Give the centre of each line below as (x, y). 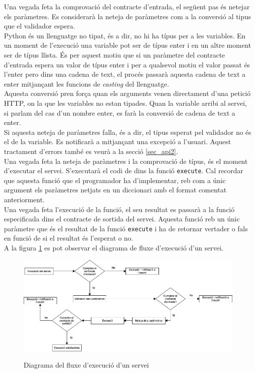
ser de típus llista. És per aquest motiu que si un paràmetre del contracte (114, 54)
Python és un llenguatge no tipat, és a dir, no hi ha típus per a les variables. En (125, 35)
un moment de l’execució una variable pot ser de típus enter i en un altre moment (127, 45)
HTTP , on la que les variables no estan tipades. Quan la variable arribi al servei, (126, 103)
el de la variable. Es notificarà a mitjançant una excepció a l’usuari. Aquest (117, 141)
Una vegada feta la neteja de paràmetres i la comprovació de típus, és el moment (126, 161)
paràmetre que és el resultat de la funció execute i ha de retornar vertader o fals (126, 228)
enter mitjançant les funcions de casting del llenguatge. (87, 83)
